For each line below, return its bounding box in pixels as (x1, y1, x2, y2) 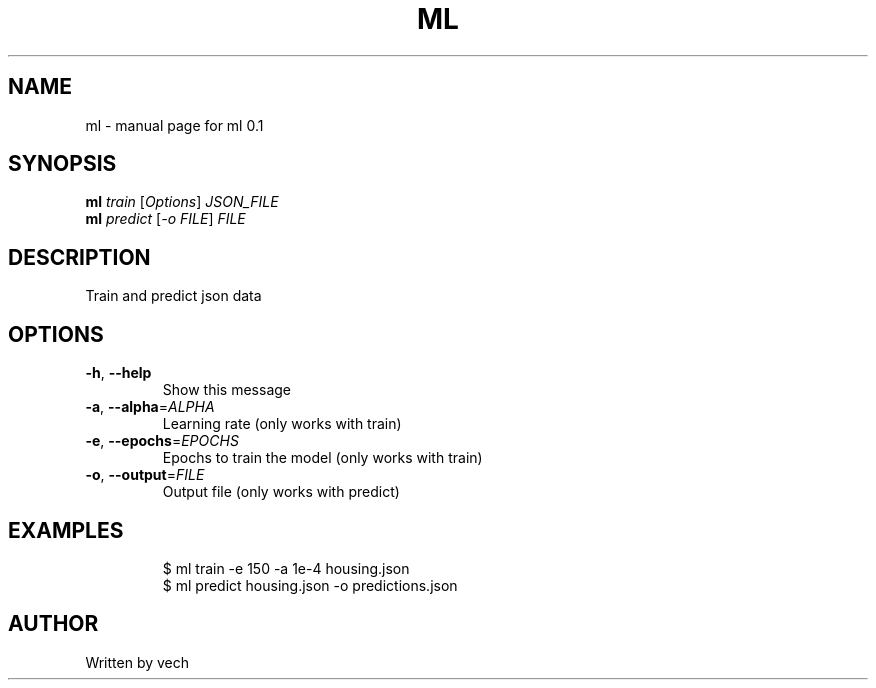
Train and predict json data (85, 287, 262, 305)
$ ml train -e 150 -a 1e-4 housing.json (162, 559, 410, 577)
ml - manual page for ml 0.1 (85, 116, 264, 134)
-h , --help (85, 364, 152, 382)
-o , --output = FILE (85, 466, 205, 484)
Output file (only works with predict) (162, 483, 400, 501)
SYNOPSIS (8, 151, 117, 177)
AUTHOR (8, 611, 99, 637)
